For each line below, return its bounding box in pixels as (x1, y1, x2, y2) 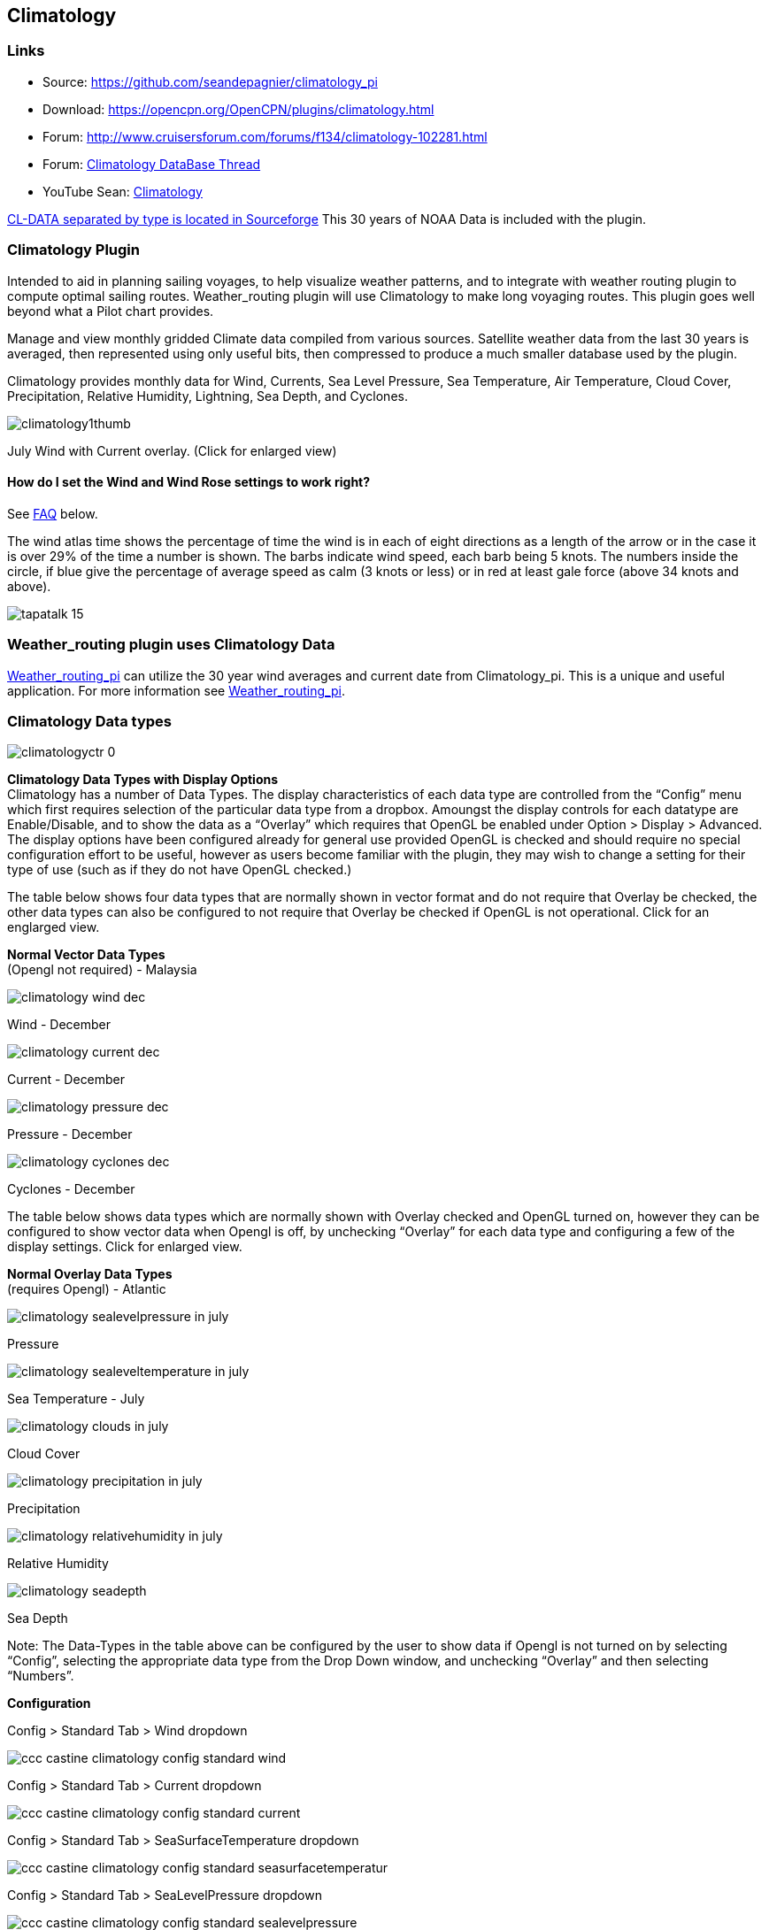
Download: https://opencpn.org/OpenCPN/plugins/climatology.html (42, 101, 434, 117)
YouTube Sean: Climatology (42, 183, 203, 199)
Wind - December (7, 1017, 112, 1033)
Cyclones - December (7, 1181, 135, 1197)
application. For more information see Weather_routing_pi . (7, 682, 345, 698)
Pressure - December (7, 1126, 133, 1142)
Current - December (7, 1072, 126, 1088)
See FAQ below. (7, 505, 98, 521)
